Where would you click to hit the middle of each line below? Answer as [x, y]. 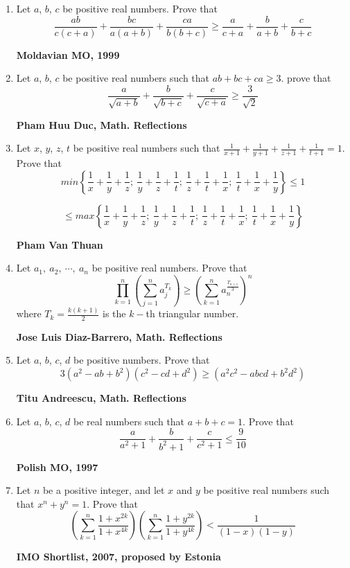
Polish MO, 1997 [57, 467]
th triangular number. [192, 313]
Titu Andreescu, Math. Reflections [101, 398]
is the [114, 313]
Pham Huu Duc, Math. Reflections [102, 124]
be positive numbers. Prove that [141, 360]
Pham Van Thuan [60, 244]
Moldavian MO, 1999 [68, 54]
